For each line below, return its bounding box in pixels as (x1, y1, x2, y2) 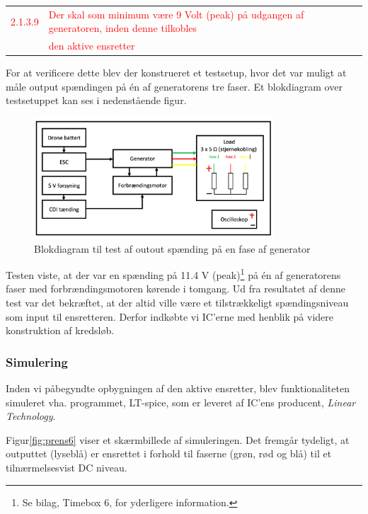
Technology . (6, 409, 56, 423)
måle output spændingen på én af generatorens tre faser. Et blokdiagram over (6, 79, 343, 93)
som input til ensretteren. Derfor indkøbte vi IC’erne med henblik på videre (6, 309, 333, 324)
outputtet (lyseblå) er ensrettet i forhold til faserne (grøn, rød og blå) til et (6, 446, 332, 461)
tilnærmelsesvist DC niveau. (6, 459, 127, 474)
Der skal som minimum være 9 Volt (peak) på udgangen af (48, 6, 304, 21)
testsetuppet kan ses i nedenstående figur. (6, 93, 187, 108)
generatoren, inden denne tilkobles (48, 21, 197, 35)
